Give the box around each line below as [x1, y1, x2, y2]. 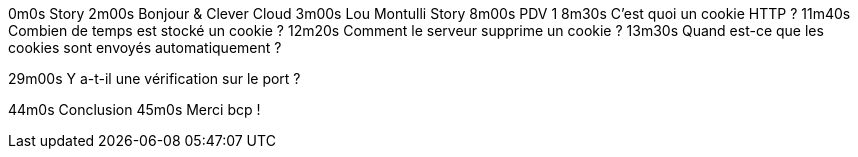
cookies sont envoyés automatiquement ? [8, 39, 282, 56]
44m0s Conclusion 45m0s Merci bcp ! [8, 101, 261, 118]
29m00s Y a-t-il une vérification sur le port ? [8, 70, 301, 87]
